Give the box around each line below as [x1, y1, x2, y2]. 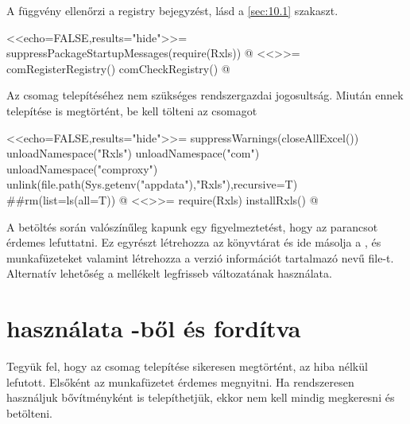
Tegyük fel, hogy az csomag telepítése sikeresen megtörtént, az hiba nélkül [6, 358, 368, 375]
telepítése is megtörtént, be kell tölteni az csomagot [6, 102, 257, 119]
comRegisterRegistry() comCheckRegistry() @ [6, 60, 230, 76]
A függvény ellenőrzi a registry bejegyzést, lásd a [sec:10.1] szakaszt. [6, 2, 338, 18]
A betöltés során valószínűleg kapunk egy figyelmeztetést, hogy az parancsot [6, 218, 378, 235]
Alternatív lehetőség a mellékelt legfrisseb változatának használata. [6, 265, 332, 282]
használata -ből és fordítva [6, 312, 301, 344]
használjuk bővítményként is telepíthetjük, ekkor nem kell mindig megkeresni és [6, 389, 395, 406]
